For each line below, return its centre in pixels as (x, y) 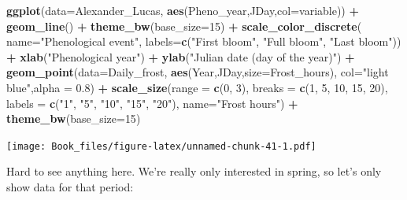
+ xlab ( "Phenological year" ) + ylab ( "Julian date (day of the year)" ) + (181, 56)
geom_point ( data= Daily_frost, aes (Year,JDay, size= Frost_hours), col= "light (198, 72)
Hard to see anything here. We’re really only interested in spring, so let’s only (194, 171)
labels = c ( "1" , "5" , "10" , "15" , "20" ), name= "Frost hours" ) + (152, 103)
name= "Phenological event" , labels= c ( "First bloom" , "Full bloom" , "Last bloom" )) (204, 41)
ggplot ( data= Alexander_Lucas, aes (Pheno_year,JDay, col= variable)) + (183, 10)
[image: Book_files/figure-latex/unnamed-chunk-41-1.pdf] (161, 146)
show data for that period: (70, 187)
